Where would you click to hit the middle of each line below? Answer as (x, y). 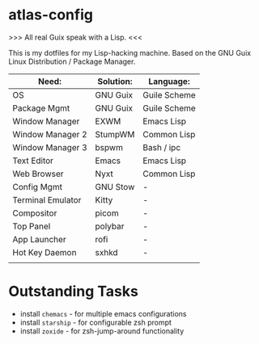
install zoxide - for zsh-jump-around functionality (102, 331)
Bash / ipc (162, 147)
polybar (110, 226)
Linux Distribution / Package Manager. (72, 61)
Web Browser (38, 174)
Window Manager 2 (50, 134)
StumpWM (115, 134)
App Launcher (39, 239)
